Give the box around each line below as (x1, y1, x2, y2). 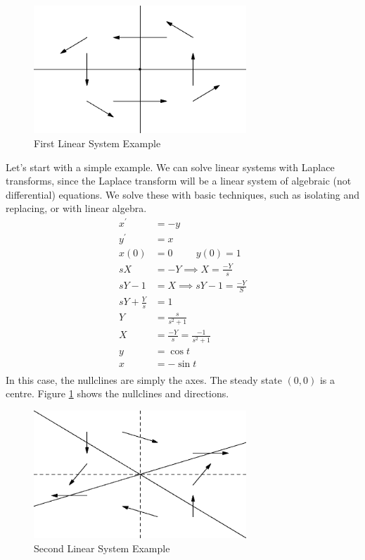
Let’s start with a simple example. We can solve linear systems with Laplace (6, 159, 335, 174)
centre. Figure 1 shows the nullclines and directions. (6, 386, 229, 401)
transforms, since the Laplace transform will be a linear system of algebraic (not (6, 173, 352, 188)
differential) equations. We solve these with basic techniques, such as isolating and (6, 187, 360, 201)
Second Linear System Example (34, 540, 170, 555)
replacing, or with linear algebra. (6, 201, 147, 216)
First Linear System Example (34, 135, 161, 150)
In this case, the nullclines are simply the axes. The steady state (6, 372, 282, 387)
